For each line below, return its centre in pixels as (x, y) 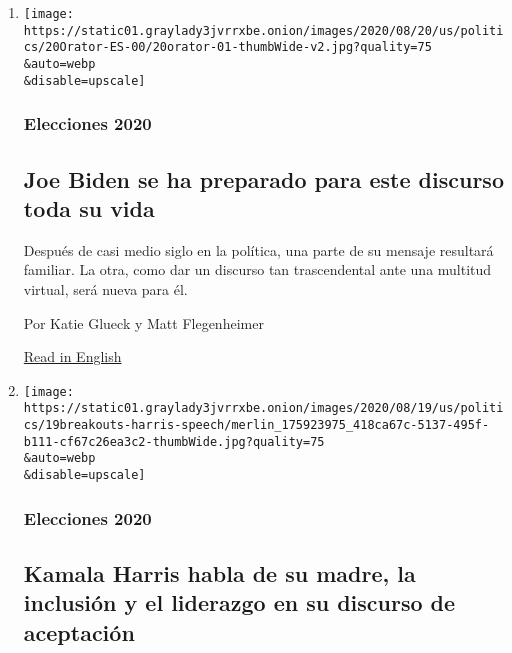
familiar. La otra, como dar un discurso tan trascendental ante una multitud (257, 269)
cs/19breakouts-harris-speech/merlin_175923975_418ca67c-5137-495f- (256, 425)
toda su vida (89, 207)
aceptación (79, 631)
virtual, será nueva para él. (105, 288)
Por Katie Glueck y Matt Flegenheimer (143, 322)
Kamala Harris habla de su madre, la (219, 572)
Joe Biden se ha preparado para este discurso (263, 178)
